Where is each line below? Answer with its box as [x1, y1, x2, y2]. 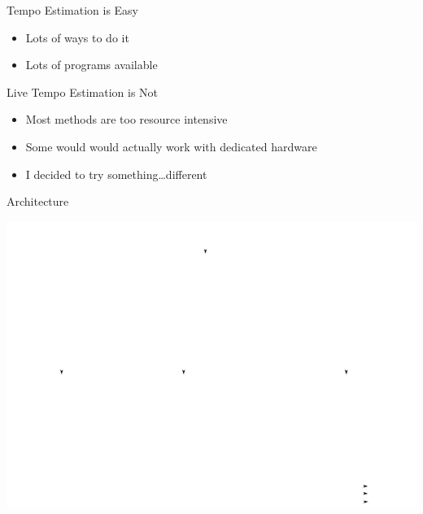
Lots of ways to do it [25, 28, 129, 46]
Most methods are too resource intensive [25, 111, 228, 128]
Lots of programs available [25, 56, 158, 73]
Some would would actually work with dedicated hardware [25, 137, 317, 155]
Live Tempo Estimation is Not [7, 83, 159, 100]
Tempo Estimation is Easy [7, 2, 139, 18]
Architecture [7, 193, 69, 210]
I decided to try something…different [25, 165, 207, 182]
